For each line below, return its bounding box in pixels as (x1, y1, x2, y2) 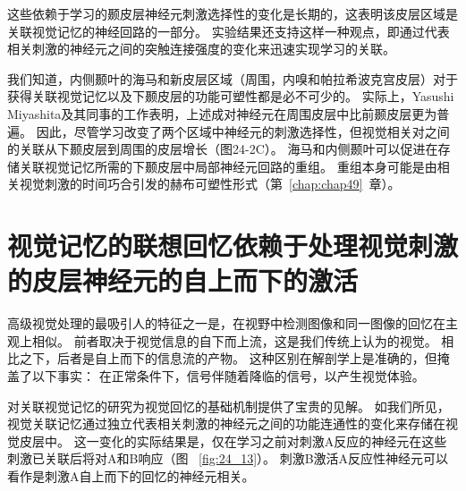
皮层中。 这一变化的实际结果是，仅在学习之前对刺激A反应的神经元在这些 (19, 431, 447, 450)
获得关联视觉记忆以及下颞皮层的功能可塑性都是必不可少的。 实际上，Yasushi (7, 87, 454, 106)
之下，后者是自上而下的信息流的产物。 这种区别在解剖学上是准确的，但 (19, 349, 437, 368)
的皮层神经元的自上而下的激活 (7, 262, 359, 299)
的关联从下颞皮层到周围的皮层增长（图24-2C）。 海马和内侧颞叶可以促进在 (7, 140, 438, 158)
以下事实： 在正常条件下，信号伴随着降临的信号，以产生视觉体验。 (31, 367, 425, 385)
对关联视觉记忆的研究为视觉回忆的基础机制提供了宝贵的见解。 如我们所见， (7, 396, 450, 415)
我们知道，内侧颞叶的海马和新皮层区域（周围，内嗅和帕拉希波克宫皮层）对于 (7, 69, 458, 88)
